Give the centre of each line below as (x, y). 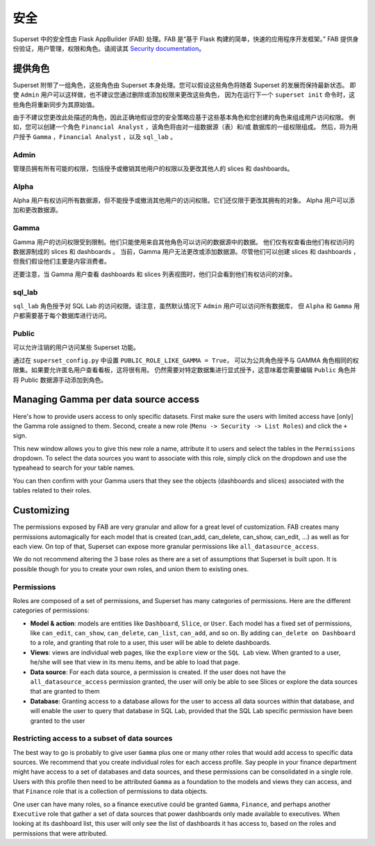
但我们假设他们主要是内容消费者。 (61, 262)
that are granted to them (65, 692)
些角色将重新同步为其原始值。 (56, 104)
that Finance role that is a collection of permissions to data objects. (110, 791)
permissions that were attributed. (60, 833)
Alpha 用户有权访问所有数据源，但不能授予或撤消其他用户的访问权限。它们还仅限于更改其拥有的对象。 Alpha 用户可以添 (184, 200)
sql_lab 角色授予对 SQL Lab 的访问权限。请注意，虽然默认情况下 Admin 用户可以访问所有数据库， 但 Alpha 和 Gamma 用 (186, 305)
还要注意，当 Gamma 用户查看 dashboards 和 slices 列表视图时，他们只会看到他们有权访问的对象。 (155, 274)
